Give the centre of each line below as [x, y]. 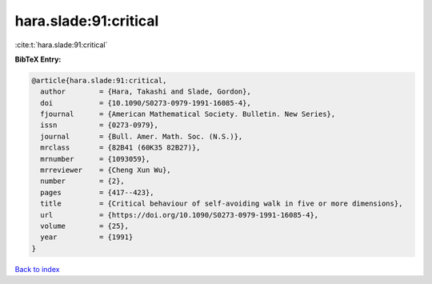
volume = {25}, [85, 226]
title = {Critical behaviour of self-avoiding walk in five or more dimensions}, [222, 204]
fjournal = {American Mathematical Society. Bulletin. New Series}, [188, 114]
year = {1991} [87, 237]
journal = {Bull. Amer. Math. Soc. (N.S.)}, [142, 136]
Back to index [37, 269]
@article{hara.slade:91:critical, [99, 80]
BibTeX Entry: [38, 59]
